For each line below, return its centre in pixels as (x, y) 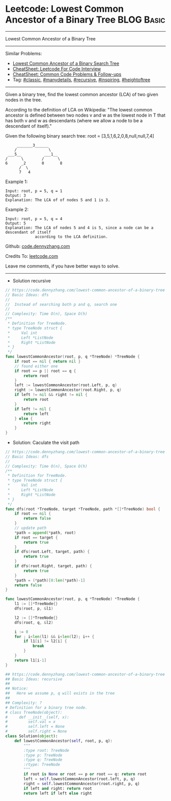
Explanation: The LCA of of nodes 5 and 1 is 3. (58, 200)
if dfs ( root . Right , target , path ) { (53, 566)
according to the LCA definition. (72, 237)
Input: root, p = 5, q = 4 (34, 219)
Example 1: (17, 182)
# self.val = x (31, 722)
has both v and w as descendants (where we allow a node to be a (74, 120)
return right (37, 423)
